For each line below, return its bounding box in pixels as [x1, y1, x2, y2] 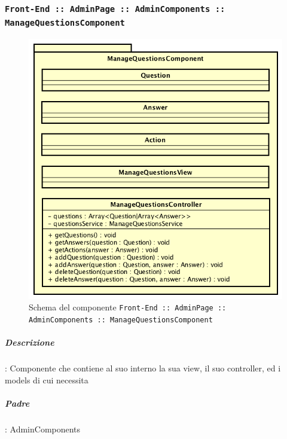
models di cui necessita [5, 373, 88, 386]
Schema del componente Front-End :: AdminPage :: [29, 301, 227, 313]
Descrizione [5, 336, 54, 349]
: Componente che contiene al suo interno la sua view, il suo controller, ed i [5, 362, 281, 374]
